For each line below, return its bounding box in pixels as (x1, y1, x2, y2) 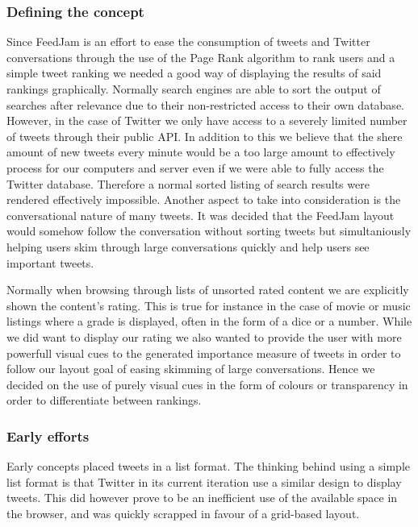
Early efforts (6, 425, 90, 446)
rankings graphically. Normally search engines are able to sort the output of (6, 81, 381, 97)
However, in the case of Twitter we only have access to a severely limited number (6, 112, 408, 129)
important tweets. (6, 254, 94, 271)
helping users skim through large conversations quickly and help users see (6, 238, 370, 255)
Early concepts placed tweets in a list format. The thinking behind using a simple (6, 458, 410, 475)
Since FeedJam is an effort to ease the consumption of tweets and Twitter (6, 33, 370, 50)
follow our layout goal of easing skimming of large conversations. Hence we (6, 360, 375, 377)
